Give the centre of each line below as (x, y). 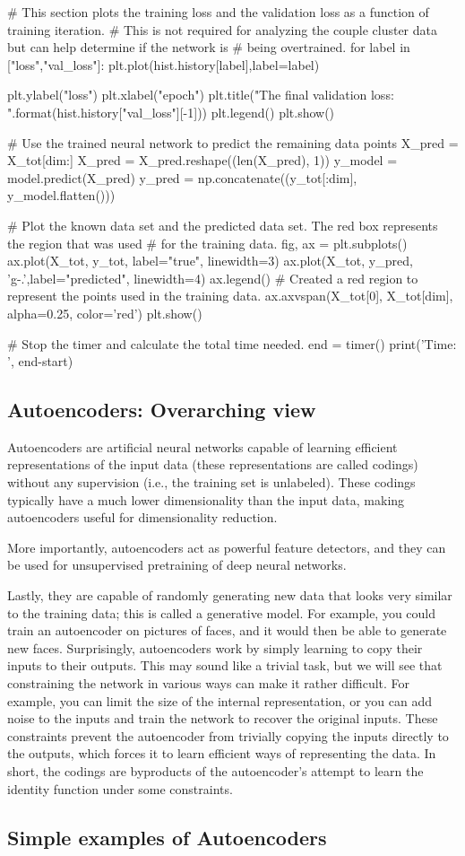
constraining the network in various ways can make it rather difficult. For (209, 683)
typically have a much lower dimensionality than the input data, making (206, 499)
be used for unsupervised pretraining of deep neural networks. (177, 565)
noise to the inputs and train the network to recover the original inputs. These (223, 718)
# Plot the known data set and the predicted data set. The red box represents (223, 225)
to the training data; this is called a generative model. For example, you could (222, 612)
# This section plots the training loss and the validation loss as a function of (218, 12)
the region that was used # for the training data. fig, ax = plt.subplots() (207, 243)
